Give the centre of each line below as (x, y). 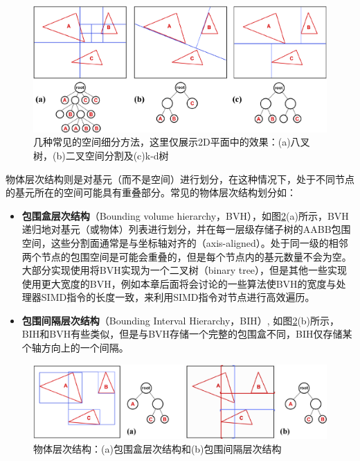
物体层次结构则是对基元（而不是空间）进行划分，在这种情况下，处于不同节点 (180, 179)
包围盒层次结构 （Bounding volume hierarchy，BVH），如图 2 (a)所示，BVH (185, 215)
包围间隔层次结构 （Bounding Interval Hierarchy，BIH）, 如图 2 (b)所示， (181, 320)
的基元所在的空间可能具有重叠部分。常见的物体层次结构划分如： (151, 192)
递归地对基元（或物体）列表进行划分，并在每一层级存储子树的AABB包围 (186, 229)
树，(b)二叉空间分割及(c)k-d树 (101, 155)
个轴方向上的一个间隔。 (75, 348)
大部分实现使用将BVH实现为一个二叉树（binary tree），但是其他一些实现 (184, 270)
